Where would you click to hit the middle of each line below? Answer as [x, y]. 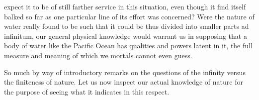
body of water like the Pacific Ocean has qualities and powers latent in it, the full [128, 46]
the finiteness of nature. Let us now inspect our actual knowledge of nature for [124, 82]
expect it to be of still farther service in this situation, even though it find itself [125, 6]
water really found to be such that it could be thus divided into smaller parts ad [127, 26]
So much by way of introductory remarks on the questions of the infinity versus [125, 72]
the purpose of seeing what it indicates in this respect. [87, 91]
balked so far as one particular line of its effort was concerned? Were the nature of [129, 16]
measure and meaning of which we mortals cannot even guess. [98, 55]
